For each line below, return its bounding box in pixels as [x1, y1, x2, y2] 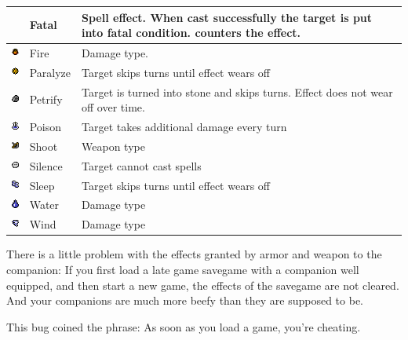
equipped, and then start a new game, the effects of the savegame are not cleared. [6, 276, 399, 293]
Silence [29, 157, 63, 174]
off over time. [82, 99, 145, 115]
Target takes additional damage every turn [82, 119, 287, 135]
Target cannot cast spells [82, 157, 202, 174]
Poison [29, 119, 62, 135]
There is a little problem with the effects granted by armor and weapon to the [6, 246, 382, 262]
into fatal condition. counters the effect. [82, 24, 301, 41]
